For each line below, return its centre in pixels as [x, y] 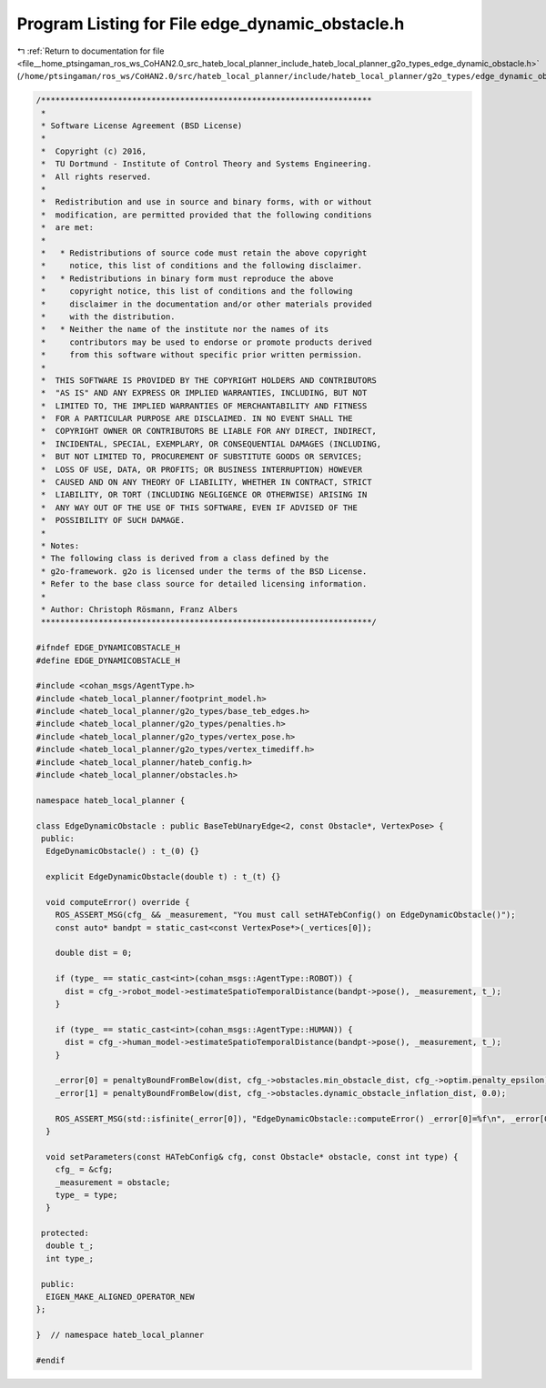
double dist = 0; [94, 953]
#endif [51, 1360]
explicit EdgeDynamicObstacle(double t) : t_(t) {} [163, 877]
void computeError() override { [118, 902]
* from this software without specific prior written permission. [202, 355]
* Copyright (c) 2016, [94, 151]
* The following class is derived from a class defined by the [185, 558]
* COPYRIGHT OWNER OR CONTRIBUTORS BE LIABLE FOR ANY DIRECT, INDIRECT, [209, 431]
